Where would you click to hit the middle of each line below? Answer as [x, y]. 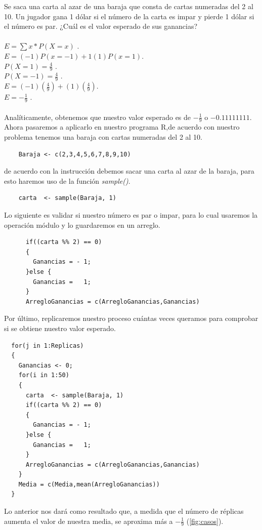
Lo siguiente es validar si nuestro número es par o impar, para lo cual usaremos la [131, 215]
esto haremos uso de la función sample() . [67, 180]
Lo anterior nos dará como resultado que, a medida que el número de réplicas [124, 511]
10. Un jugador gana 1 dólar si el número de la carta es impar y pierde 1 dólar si [129, 16]
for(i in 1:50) [44, 375]
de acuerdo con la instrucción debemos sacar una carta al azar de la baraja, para [129, 171]
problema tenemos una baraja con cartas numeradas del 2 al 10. [103, 137]
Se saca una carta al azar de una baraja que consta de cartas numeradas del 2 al [129, 6]
